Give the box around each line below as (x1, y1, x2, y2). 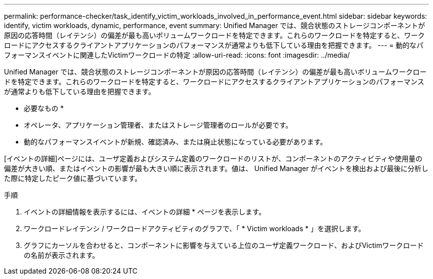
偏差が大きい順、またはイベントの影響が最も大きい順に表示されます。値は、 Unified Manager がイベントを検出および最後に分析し (4, 164, 429, 173)
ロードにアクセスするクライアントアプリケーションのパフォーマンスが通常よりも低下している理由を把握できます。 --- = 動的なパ (4, 41, 424, 49)
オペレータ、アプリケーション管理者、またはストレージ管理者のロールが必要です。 (24, 121, 293, 129)
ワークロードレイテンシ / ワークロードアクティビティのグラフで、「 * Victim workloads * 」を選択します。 (24, 224, 365, 233)
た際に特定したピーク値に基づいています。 (4, 174, 142, 182)
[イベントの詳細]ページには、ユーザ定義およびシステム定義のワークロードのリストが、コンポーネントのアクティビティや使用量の (4, 154, 423, 163)
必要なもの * (24, 104, 64, 112)
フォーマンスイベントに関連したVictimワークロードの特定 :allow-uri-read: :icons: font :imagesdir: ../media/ (4, 51, 350, 59)
